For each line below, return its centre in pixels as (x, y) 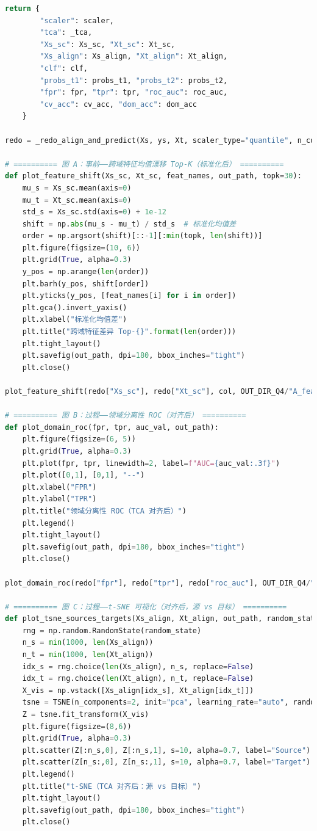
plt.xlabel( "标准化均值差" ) (75, 320)
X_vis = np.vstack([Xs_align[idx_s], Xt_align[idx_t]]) (138, 690)
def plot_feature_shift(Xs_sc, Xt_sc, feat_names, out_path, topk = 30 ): (153, 176)
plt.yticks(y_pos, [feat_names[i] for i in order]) (129, 296)
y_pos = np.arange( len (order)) (86, 272)
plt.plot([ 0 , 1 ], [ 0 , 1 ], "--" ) (84, 475)
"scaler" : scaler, (77, 20)
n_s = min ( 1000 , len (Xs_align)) (88, 643)
